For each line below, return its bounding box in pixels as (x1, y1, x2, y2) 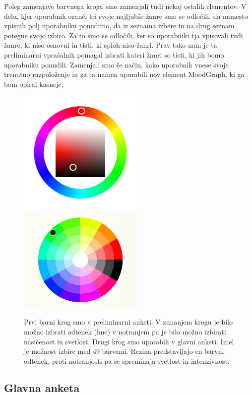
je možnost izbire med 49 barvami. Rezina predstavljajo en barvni (24, 346, 224, 356)
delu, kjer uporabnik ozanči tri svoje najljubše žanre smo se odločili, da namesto (4, 10, 248, 21)
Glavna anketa (4, 380, 80, 395)
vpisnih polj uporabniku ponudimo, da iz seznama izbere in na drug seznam (4, 20, 235, 31)
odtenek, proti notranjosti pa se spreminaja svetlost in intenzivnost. (24, 355, 230, 366)
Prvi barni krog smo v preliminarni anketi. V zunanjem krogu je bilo (24, 317, 233, 327)
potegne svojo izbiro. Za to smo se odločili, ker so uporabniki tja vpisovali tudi (4, 30, 243, 40)
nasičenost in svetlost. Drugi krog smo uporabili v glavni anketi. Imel (24, 336, 234, 346)
